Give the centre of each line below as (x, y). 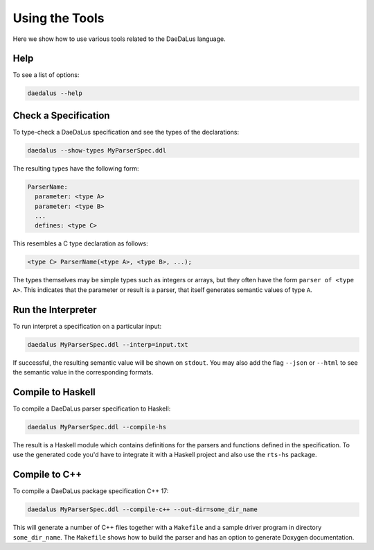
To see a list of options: (46, 75)
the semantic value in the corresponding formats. (83, 372)
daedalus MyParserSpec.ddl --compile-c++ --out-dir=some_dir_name (142, 509)
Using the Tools (59, 18)
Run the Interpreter (55, 310)
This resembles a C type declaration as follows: (80, 243)
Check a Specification (61, 115)
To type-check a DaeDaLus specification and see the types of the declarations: (126, 132)
